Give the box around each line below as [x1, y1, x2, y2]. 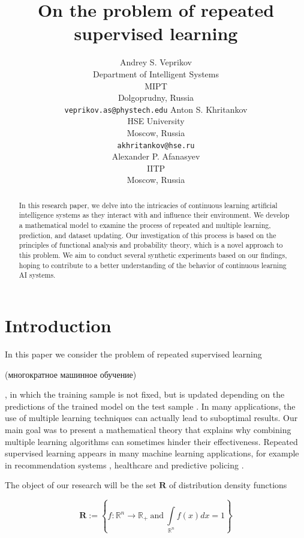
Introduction [5, 313, 112, 338]
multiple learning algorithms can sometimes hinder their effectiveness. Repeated [5, 435, 298, 447]
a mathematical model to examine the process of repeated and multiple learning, [19, 220, 271, 230]
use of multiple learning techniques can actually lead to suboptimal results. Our [5, 411, 298, 424]
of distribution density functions [169, 479, 287, 491]
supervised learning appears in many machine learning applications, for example [5, 447, 299, 459]
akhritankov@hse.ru [117, 141, 195, 150]
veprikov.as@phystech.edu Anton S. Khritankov [64, 103, 248, 115]
